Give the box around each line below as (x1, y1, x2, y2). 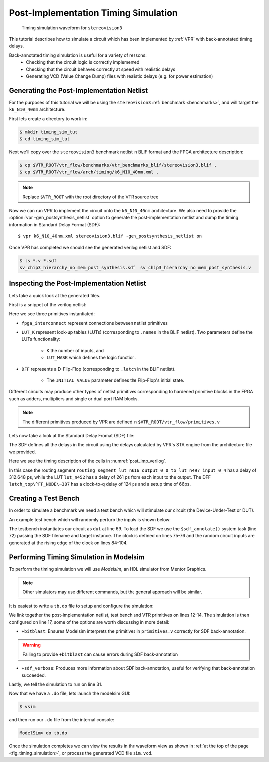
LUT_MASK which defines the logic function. (46, 355, 136, 361)
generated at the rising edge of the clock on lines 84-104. (9, 540, 128, 546)
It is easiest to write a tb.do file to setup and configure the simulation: (9, 603, 154, 609)
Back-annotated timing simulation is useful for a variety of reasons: (9, 52, 147, 58)
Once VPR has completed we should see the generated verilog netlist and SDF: (9, 244, 172, 250)
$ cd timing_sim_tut (19, 136, 70, 142)
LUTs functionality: (21, 336, 61, 342)
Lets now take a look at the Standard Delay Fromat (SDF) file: (9, 432, 134, 438)
